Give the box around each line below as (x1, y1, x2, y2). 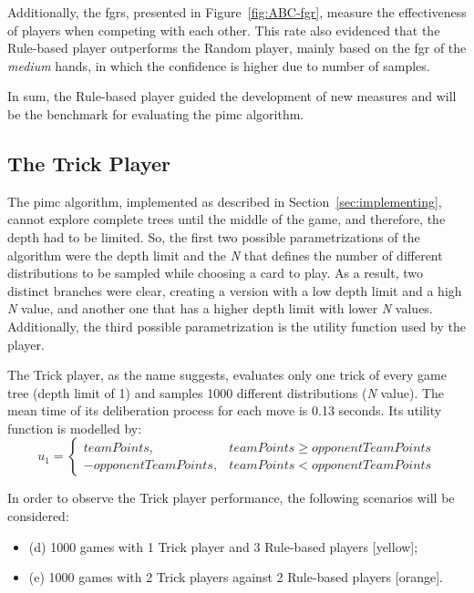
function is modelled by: (7, 418, 142, 437)
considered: (7, 506, 69, 526)
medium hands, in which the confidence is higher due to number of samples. (7, 56, 430, 75)
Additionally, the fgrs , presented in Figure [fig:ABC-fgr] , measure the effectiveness (7, 3, 467, 21)
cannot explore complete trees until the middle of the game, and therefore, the (7, 210, 446, 229)
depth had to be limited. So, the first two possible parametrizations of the (7, 227, 420, 246)
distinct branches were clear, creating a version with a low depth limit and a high (7, 281, 462, 300)
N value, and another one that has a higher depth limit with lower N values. (7, 299, 433, 318)
